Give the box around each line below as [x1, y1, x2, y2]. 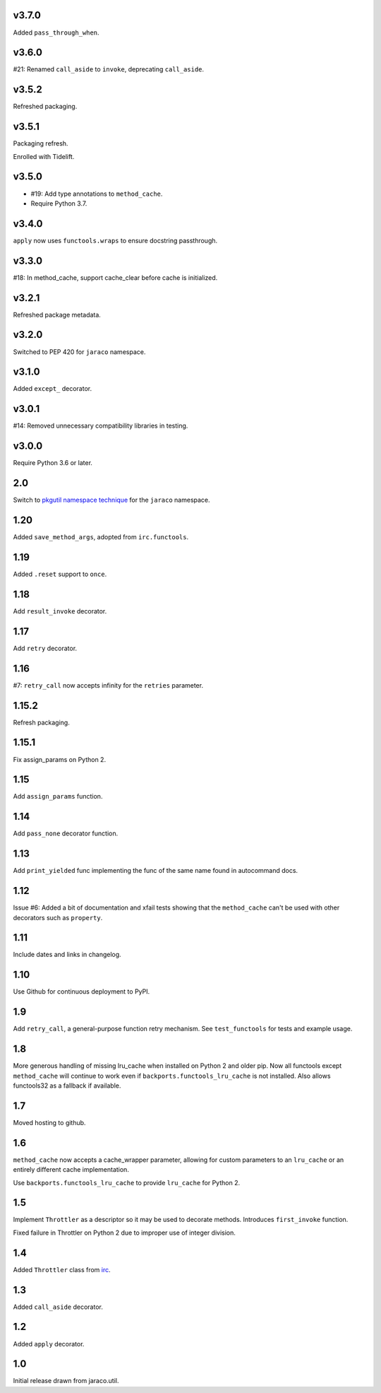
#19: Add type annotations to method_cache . [30, 189, 163, 198]
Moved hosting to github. [13, 1118, 86, 1127]
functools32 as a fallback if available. [13, 1081, 121, 1090]
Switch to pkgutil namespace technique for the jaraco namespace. [13, 495, 211, 505]
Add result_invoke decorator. [13, 606, 107, 615]
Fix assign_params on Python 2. [13, 755, 106, 763]
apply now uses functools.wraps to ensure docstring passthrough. [13, 236, 218, 245]
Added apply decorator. [13, 1339, 85, 1348]
